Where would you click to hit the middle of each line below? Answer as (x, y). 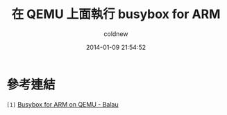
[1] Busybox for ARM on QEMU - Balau (62, 104)
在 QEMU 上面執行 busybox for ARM (116, 14)
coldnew (116, 34)
